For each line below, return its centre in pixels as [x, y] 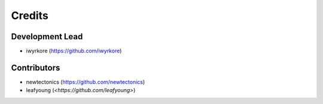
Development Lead [47, 37]
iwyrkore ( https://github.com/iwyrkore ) [74, 51]
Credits [30, 15]
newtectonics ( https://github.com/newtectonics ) [86, 82]
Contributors [36, 67]
